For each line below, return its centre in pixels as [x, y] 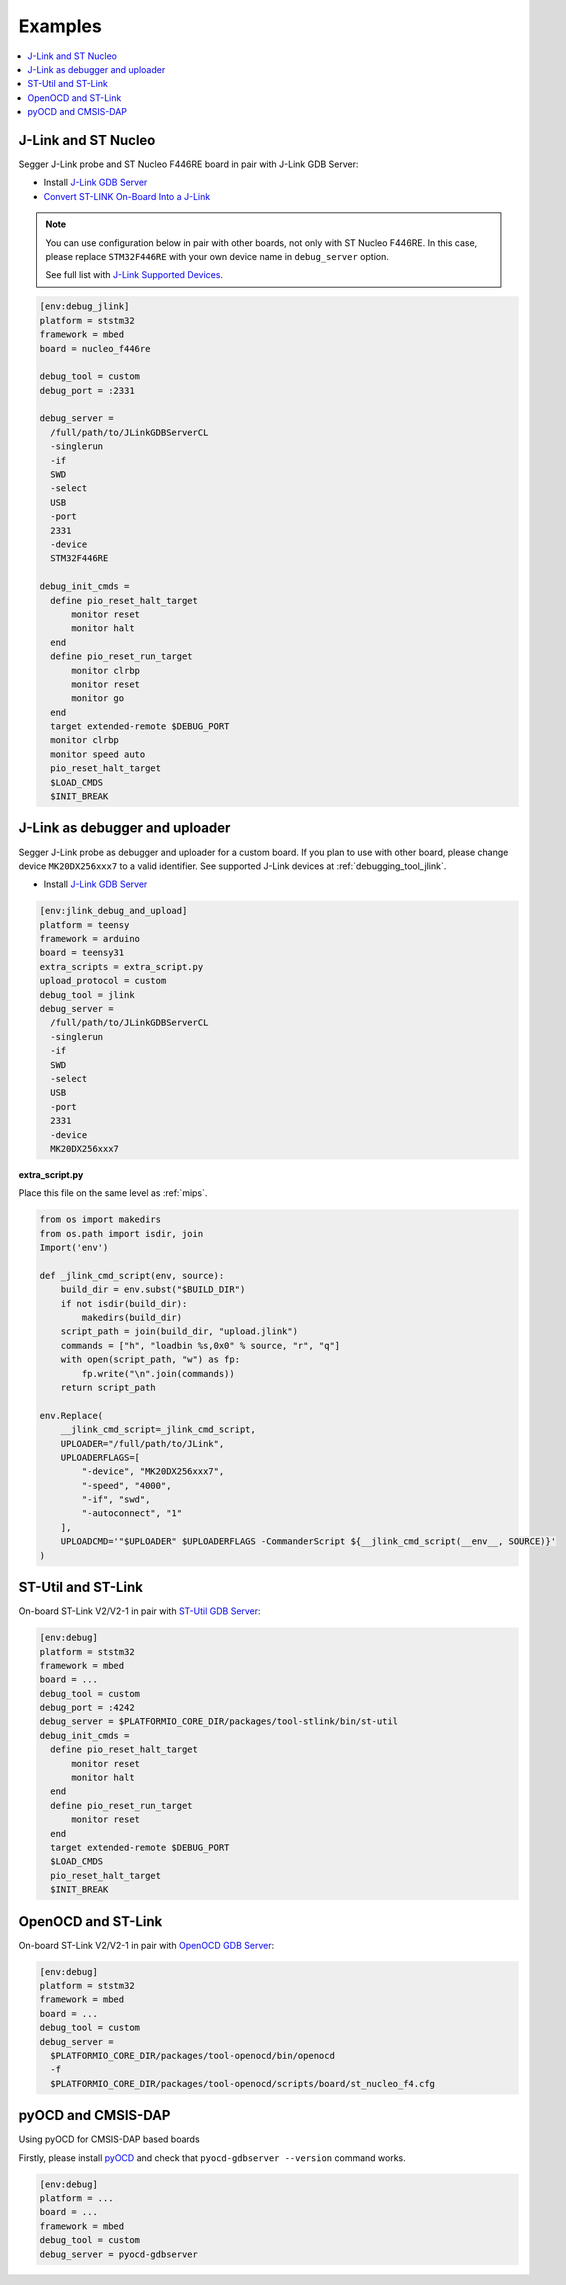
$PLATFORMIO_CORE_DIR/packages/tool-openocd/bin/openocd [192, 2055]
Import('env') [74, 1248]
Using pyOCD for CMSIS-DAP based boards [109, 2139]
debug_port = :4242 [87, 1708]
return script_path [108, 1387]
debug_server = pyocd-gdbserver [119, 2254]
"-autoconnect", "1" [132, 1513]
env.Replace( [71, 1415]
